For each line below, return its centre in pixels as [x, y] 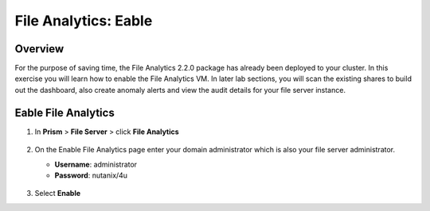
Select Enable [58, 194]
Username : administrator [96, 164]
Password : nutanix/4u [91, 175]
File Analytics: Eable [84, 21]
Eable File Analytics [64, 112]
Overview [39, 49]
